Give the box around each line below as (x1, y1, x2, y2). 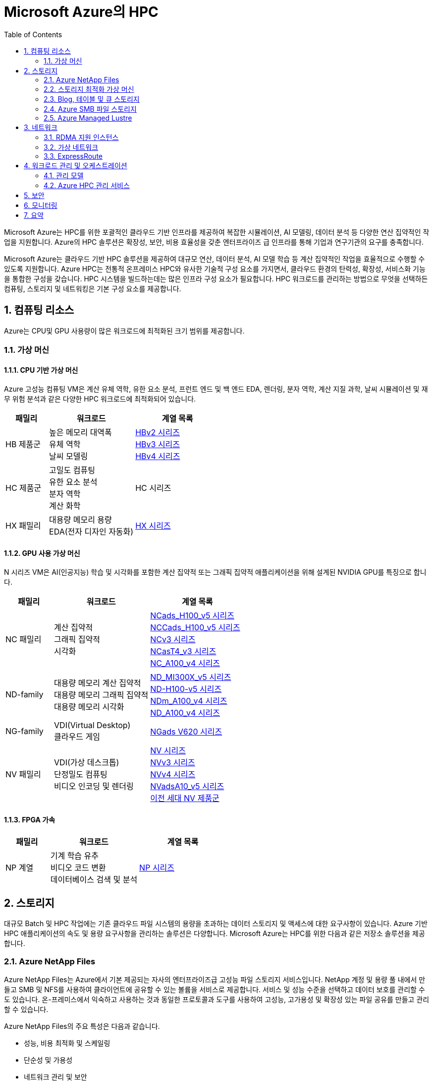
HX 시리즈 (135, 521, 171, 531)
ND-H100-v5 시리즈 (150, 684, 222, 694)
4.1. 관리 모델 (44, 171, 84, 180)
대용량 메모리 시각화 (54, 702, 124, 712)
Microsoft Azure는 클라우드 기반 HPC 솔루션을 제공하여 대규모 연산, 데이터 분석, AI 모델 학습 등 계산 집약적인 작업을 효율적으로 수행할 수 (4, 254, 425, 263)
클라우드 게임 (54, 732, 100, 742)
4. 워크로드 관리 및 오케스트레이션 (24, 161, 127, 170)
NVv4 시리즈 (150, 769, 196, 780)
